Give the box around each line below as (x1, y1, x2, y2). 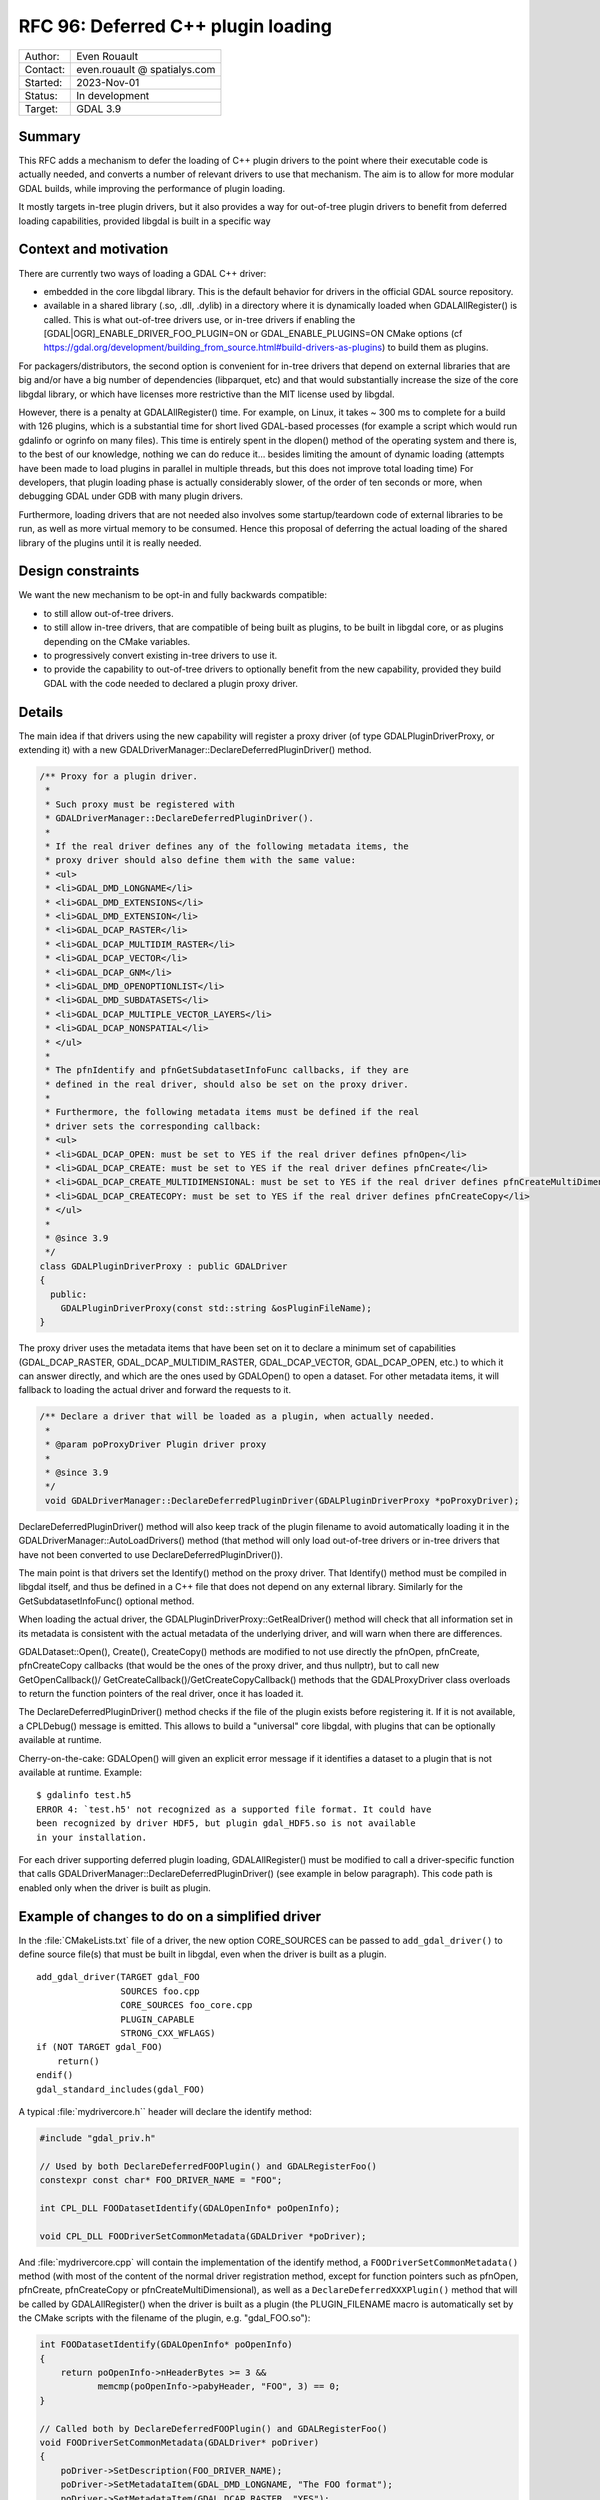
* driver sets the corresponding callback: (45, 1120, 262, 1132)
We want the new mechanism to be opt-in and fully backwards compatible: (18, 589, 328, 601)
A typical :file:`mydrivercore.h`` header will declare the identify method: (18, 2105, 312, 2117)
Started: (24, 75, 63, 89)
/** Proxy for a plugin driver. (39, 771, 199, 782)
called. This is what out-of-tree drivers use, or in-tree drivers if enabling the (43, 313, 356, 325)
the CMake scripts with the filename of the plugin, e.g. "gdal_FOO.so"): (18, 2312, 311, 2324)
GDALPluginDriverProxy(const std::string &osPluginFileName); (60, 1302, 372, 1314)
